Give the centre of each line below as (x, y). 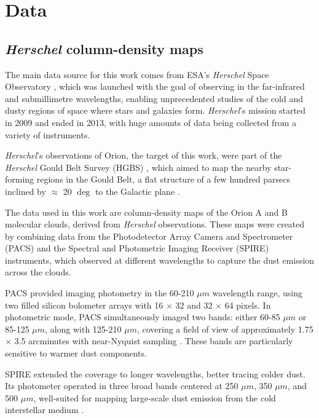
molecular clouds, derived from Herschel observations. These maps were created (155, 224)
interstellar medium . (45, 410)
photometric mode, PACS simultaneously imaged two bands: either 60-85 (143, 317)
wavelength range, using (257, 293)
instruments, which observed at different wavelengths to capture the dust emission (160, 260)
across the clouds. (38, 272)
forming (20, 179)
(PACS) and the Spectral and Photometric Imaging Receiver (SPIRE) (137, 248)
